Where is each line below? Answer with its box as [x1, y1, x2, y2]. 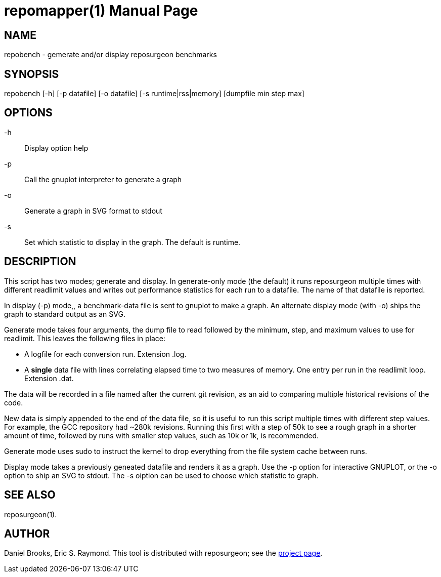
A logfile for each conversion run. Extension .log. [24, 349, 187, 358]
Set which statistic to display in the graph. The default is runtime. [24, 237, 241, 246]
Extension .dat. [24, 374, 74, 383]
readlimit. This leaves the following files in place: [4, 334, 165, 343]
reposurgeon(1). [4, 510, 57, 519]
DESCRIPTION [4, 255, 76, 268]
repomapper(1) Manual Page [4, 2, 198, 19]
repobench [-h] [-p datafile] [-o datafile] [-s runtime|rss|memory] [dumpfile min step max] [4, 89, 304, 98]
